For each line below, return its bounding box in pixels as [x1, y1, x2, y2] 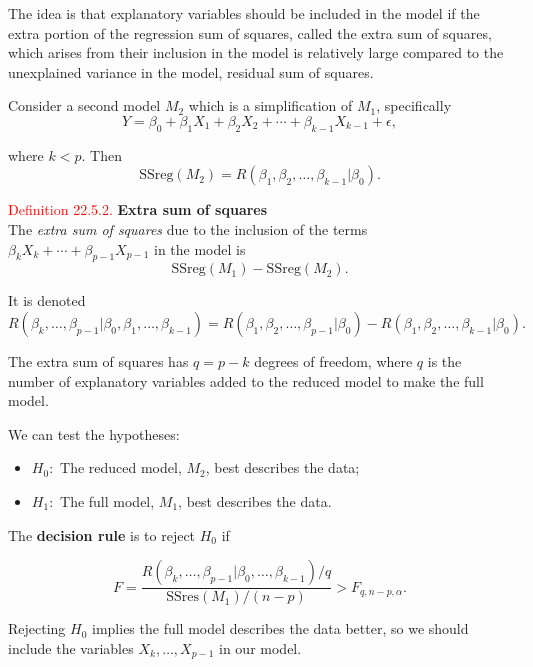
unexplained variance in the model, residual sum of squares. [8, 61, 374, 82]
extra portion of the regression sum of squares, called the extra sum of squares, [8, 22, 492, 43]
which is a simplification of [188, 95, 353, 116]
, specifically [376, 95, 452, 116]
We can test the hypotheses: [8, 423, 180, 444]
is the [427, 350, 462, 371]
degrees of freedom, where [254, 350, 413, 371]
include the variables [8, 637, 134, 658]
